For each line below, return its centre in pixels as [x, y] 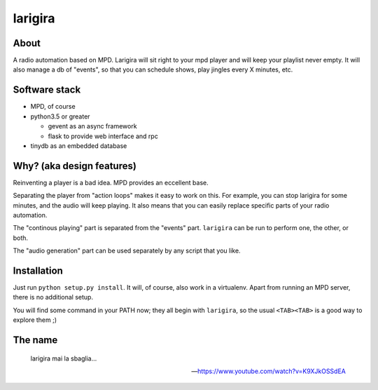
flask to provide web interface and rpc [103, 136]
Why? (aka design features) [75, 166]
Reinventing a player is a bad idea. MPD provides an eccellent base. [111, 182]
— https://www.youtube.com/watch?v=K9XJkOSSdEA [268, 371]
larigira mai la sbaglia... [64, 358]
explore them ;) [35, 320]
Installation [38, 270]
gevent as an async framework [92, 126]
